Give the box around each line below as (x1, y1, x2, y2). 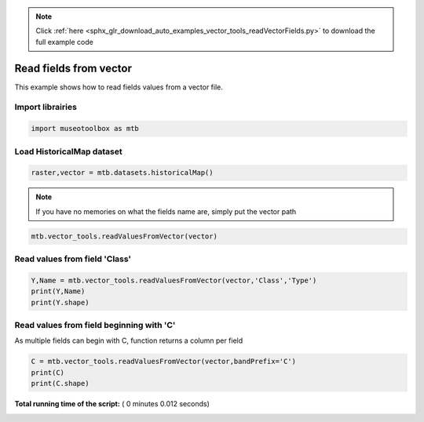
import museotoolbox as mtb (31, 124, 139, 133)
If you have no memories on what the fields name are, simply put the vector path (35, 206, 297, 216)
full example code (35, 37, 93, 46)
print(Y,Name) (31, 287, 86, 296)
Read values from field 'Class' (14, 253, 132, 264)
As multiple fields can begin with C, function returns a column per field (14, 336, 243, 345)
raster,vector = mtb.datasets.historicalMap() (31, 169, 214, 177)
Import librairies (14, 102, 78, 113)
